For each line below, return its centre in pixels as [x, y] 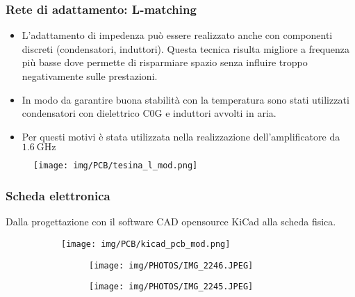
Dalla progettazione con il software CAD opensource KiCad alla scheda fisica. [171, 222]
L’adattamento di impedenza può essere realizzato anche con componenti [177, 35]
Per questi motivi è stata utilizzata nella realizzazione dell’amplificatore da [181, 136]
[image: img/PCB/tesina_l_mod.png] [116, 166]
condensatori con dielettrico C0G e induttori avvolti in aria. [149, 113]
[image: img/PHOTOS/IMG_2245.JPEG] [171, 287]
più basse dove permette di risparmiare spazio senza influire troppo [165, 62]
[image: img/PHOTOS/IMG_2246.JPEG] [171, 265]
